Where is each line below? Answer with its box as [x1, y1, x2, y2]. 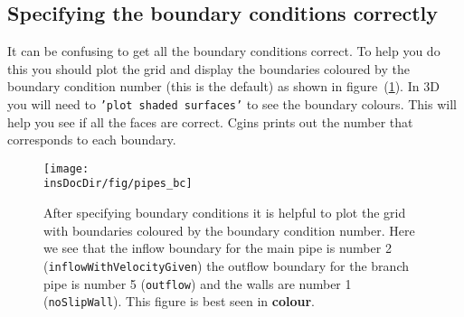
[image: [43, 162, 90, 175]
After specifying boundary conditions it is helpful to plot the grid [43, 203, 406, 222]
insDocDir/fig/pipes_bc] [43, 177, 193, 191]
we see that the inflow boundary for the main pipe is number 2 [43, 238, 392, 257]
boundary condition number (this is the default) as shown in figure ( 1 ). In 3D [7, 77, 440, 96]
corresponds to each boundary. [7, 130, 176, 149]
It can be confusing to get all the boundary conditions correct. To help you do [7, 42, 440, 61]
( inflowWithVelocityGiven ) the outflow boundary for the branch [43, 256, 409, 275]
